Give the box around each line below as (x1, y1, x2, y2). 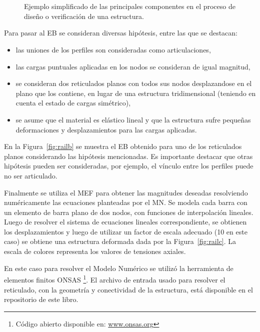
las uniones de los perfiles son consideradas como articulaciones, (15, 44, 211, 54)
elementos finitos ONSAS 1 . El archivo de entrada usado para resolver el (4, 273, 225, 284)
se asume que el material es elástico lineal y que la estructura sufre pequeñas (15, 114, 251, 124)
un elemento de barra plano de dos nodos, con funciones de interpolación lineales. (4, 206, 253, 217)
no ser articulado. (4, 170, 57, 180)
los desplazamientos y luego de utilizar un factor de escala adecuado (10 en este (4, 226, 247, 236)
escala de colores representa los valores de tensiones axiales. (4, 246, 186, 256)
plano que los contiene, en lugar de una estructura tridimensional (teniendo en (15, 87, 256, 98)
